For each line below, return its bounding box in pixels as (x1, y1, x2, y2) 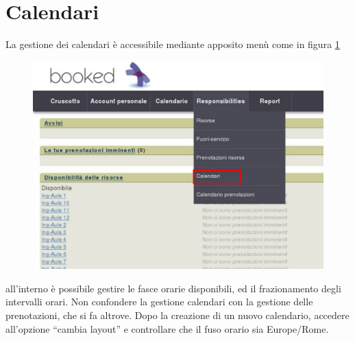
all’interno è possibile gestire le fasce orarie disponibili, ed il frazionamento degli (5, 281, 341, 295)
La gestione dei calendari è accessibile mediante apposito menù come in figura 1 (5, 37, 340, 51)
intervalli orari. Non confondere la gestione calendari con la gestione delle (5, 294, 313, 309)
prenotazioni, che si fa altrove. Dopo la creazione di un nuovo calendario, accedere (5, 308, 350, 322)
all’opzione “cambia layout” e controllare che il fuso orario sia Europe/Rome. (5, 321, 329, 336)
